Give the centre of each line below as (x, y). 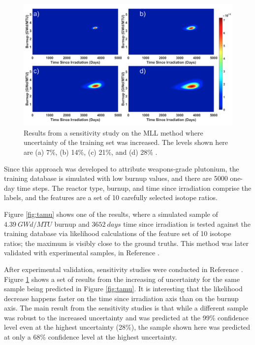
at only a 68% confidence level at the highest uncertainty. (91, 337)
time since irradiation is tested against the (187, 224)
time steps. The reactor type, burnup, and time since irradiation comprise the (134, 188)
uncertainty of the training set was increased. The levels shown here (126, 142)
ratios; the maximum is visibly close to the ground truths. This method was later (126, 243)
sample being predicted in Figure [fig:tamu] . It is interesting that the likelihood (123, 289)
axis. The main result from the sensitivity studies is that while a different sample (126, 308)
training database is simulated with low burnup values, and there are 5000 (116, 178)
